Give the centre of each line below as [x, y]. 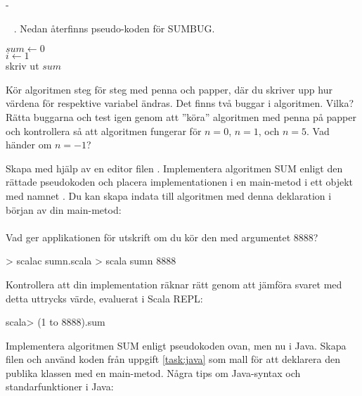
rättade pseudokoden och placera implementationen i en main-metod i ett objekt [180, 182]
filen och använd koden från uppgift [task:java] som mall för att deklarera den [173, 359]
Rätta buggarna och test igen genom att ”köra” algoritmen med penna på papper [181, 116]
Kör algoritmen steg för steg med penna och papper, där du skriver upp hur [169, 89]
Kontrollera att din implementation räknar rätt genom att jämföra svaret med [174, 284]
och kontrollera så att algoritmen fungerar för [104, 130]
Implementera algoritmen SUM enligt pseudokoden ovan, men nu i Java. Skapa [176, 345]
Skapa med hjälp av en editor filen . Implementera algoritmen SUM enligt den [174, 168]
